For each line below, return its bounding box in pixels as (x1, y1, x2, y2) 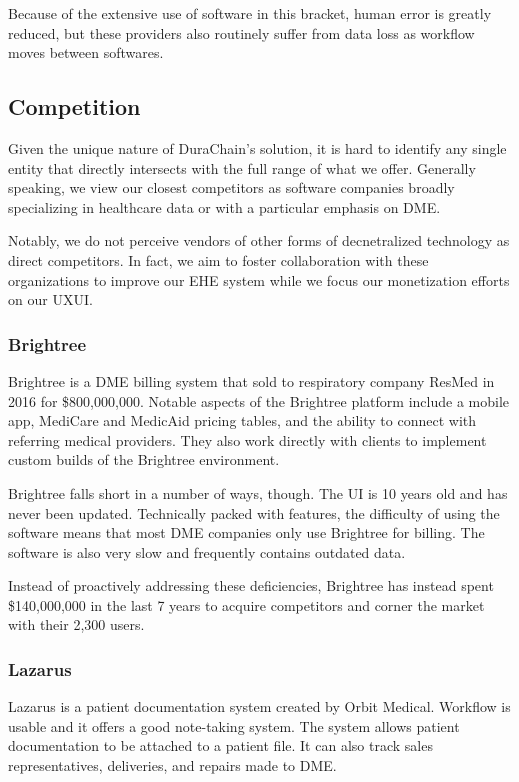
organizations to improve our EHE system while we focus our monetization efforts (8, 269, 510, 290)
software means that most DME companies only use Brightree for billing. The (8, 522, 485, 543)
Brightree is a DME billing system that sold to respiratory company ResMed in (8, 370, 495, 391)
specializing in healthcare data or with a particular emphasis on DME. (8, 196, 441, 217)
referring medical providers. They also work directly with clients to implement (8, 429, 487, 450)
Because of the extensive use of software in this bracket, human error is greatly (8, 3, 492, 23)
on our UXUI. (8, 289, 93, 310)
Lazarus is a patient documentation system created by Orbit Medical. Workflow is (8, 696, 511, 717)
